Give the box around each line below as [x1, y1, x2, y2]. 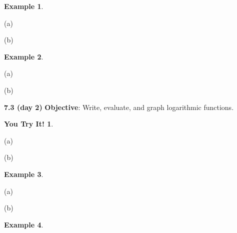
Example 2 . [4, 51, 43, 61]
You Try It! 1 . [4, 118, 53, 129]
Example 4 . [4, 219, 43, 229]
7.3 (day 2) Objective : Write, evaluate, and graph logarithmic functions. [4, 101, 234, 112]
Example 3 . [4, 168, 43, 179]
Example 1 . [4, 1, 43, 11]
